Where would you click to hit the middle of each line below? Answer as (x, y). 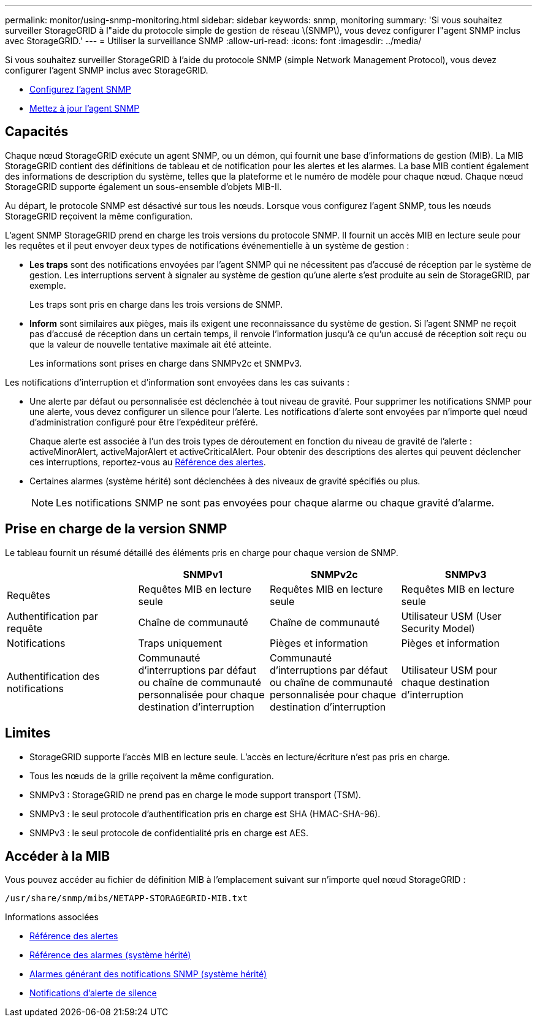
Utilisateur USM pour (449, 670)
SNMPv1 (203, 574)
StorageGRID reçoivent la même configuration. (99, 216)
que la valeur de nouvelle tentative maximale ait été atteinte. (150, 344)
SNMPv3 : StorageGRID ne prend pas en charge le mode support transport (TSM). (195, 795)
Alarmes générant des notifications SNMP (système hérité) (148, 974)
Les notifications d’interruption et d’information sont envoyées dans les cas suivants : (177, 382)
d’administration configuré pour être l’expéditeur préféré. (144, 422)
